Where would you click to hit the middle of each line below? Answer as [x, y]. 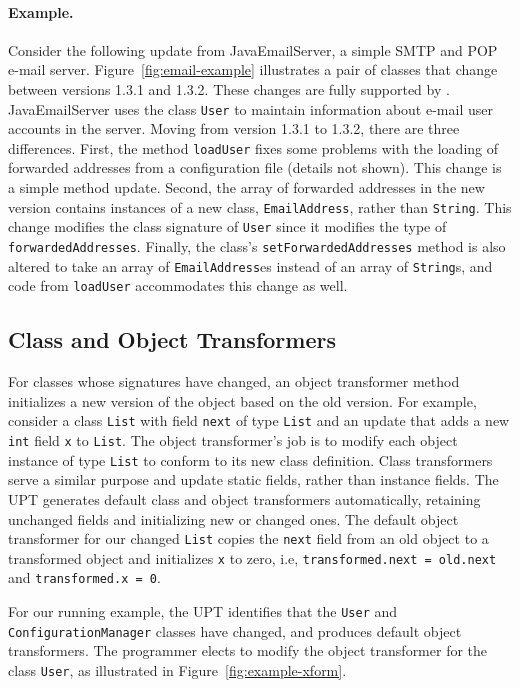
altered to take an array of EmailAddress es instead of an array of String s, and [250, 265]
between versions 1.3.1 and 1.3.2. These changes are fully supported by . [229, 88]
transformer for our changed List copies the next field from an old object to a [248, 538]
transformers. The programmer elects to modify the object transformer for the [248, 650]
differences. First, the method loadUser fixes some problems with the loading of [253, 147]
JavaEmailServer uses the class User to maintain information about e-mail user [250, 108]
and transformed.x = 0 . [84, 577]
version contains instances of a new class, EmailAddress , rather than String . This [260, 206]
